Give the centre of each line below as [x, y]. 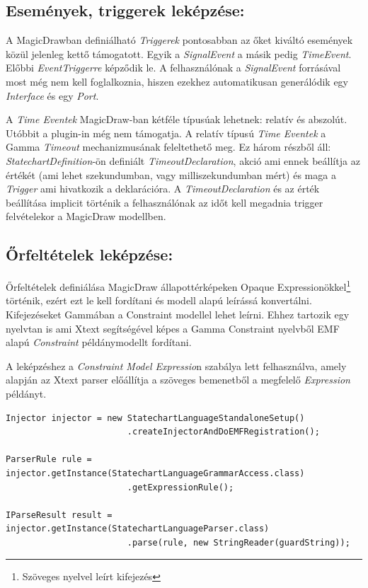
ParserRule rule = [49, 460]
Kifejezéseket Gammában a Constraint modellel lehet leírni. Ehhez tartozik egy [178, 314]
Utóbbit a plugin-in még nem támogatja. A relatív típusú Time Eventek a [166, 133]
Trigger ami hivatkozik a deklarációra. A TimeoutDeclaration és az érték [163, 189]
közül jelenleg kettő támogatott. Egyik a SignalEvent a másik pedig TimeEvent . [179, 53]
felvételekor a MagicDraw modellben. [86, 216]
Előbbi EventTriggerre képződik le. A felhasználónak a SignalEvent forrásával [173, 68]
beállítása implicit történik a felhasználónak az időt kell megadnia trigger [165, 202]
